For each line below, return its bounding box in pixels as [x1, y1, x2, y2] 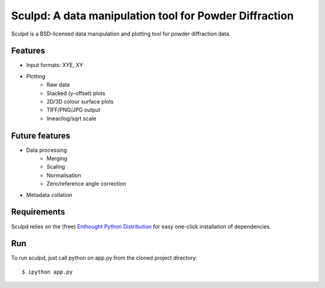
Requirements [11, 207, 66, 217]
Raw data [46, 81, 70, 89]
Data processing [26, 146, 67, 154]
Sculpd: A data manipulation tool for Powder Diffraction [11, 9, 294, 22]
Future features [11, 130, 70, 141]
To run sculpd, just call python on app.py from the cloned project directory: [11, 254, 198, 261]
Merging [46, 155, 67, 162]
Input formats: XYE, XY [26, 61, 84, 69]
